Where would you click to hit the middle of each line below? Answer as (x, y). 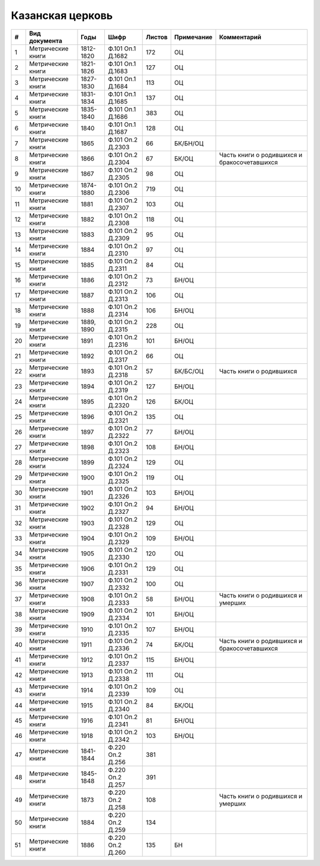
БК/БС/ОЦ (189, 371)
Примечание (193, 37)
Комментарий (240, 37)
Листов (157, 37)
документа (45, 40)
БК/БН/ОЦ (189, 143)
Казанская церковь (62, 15)
